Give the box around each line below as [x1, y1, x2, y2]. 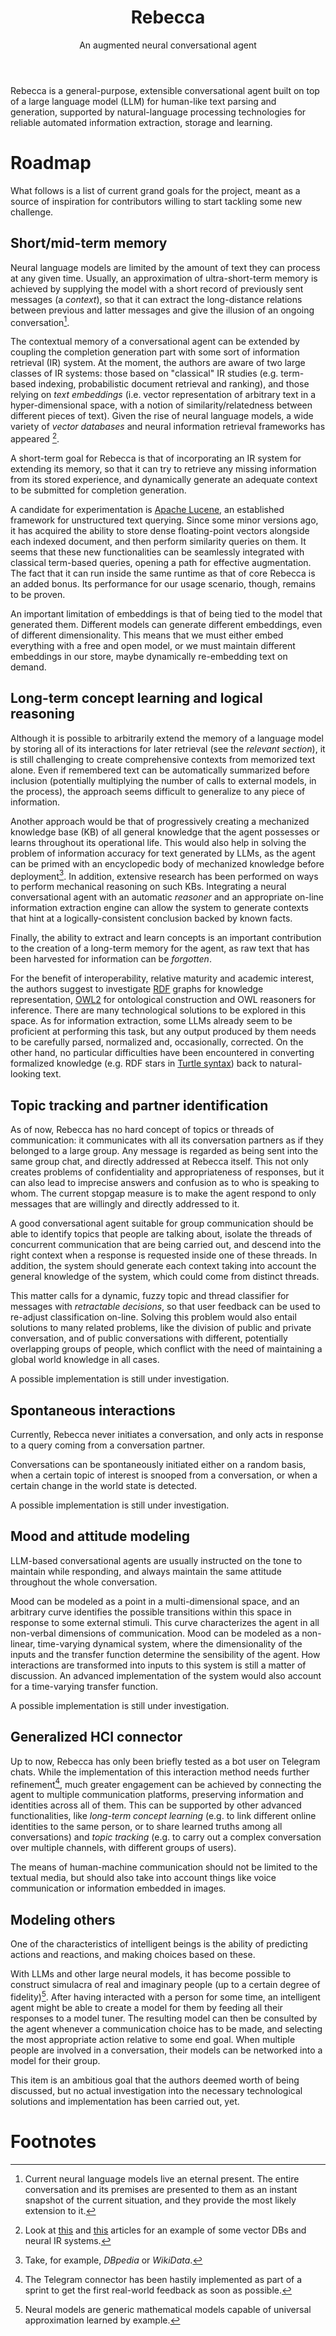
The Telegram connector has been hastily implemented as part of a [24, 2273, 302, 2285]
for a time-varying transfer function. [10, 1680, 159, 1692]
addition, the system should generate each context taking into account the [10, 1260, 317, 1272]
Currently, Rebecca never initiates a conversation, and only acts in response [10, 1429, 324, 1441]
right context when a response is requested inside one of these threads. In [10, 1249, 318, 1261]
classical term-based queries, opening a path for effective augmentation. [10, 557, 312, 568]
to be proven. [10, 589, 66, 600]
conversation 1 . [10, 314, 70, 328]
